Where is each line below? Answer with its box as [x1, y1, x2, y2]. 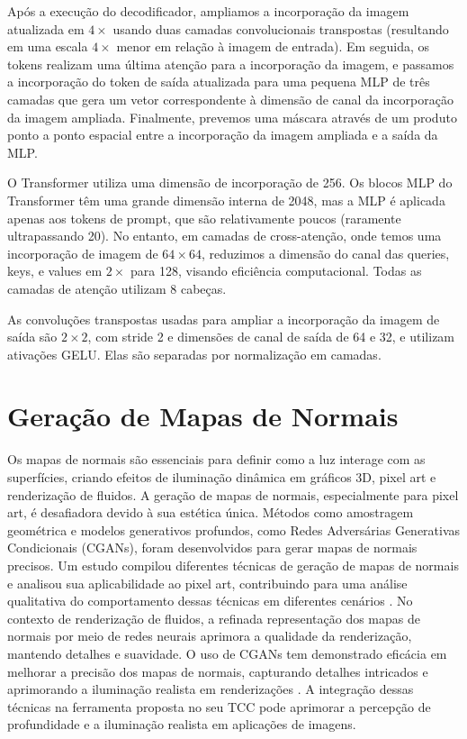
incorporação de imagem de [7, 243, 158, 262]
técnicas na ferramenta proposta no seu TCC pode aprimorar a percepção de [7, 697, 431, 716]
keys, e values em [7, 261, 103, 280]
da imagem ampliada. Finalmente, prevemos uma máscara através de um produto [7, 107, 457, 126]
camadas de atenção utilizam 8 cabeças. [7, 278, 227, 297]
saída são [7, 327, 58, 346]
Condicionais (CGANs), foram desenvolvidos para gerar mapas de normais [7, 538, 418, 557]
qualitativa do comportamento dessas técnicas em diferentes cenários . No [7, 591, 413, 610]
